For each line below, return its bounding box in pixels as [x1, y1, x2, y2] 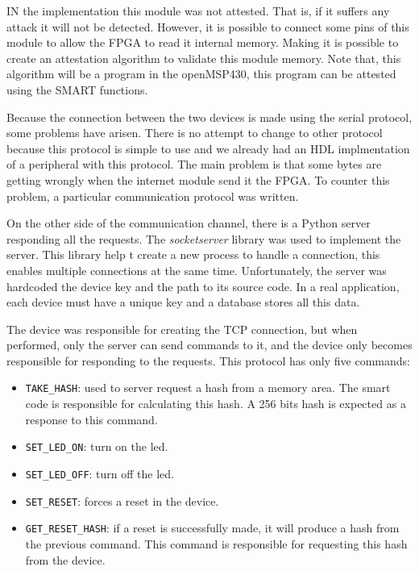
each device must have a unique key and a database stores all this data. [6, 294, 360, 311]
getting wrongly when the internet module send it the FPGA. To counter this [6, 171, 390, 188]
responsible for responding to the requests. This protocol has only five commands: [6, 352, 410, 369]
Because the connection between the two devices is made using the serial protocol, [6, 108, 413, 125]
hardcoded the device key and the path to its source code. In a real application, [6, 277, 400, 294]
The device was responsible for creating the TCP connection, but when [6, 320, 358, 337]
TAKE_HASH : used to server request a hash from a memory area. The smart [25, 379, 391, 396]
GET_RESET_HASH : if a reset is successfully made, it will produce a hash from [25, 519, 400, 536]
